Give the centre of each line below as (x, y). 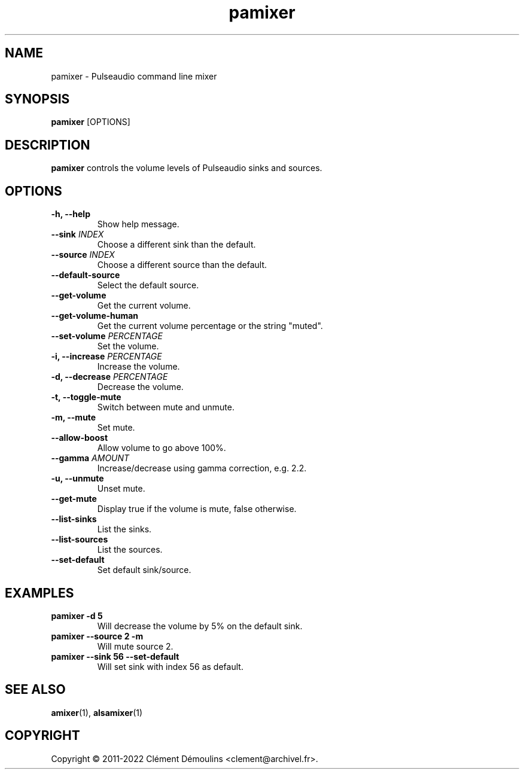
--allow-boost (80, 438)
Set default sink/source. (144, 570)
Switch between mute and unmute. (166, 407)
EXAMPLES (39, 593)
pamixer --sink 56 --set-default (115, 656)
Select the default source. (148, 285)
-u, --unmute (77, 479)
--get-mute (74, 499)
